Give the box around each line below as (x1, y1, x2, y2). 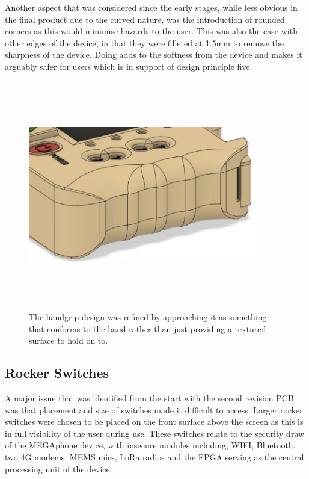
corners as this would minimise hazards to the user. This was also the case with (5, 25, 298, 37)
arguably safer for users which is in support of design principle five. (5, 60, 252, 72)
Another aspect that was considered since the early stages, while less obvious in (5, 1, 298, 13)
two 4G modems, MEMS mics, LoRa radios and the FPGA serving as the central (5, 451, 304, 463)
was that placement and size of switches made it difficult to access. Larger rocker (5, 403, 303, 416)
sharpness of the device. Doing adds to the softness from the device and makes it (5, 48, 302, 61)
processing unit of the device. (5, 462, 112, 475)
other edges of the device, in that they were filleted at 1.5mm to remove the (5, 36, 284, 49)
